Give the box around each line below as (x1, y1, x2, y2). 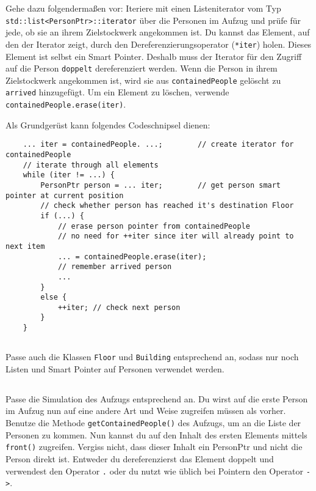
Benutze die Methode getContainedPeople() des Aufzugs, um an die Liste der (5, 416, 301, 429)
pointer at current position (5, 191, 124, 200)
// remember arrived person (57, 262, 172, 271)
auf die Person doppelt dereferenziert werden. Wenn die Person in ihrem (5, 62, 278, 75)
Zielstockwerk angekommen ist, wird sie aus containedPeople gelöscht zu (5, 73, 281, 86)
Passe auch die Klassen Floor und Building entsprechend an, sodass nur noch (5, 350, 299, 363)
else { (40, 293, 67, 302)
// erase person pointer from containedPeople (57, 221, 250, 231)
